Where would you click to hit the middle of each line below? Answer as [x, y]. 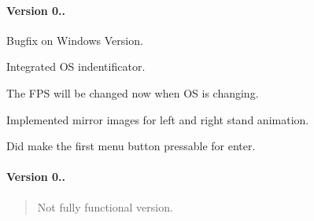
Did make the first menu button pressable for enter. [131, 146]
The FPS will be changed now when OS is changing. [133, 92]
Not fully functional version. [105, 206]
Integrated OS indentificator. [76, 66]
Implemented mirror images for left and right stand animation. [158, 119]
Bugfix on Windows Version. [75, 40]
